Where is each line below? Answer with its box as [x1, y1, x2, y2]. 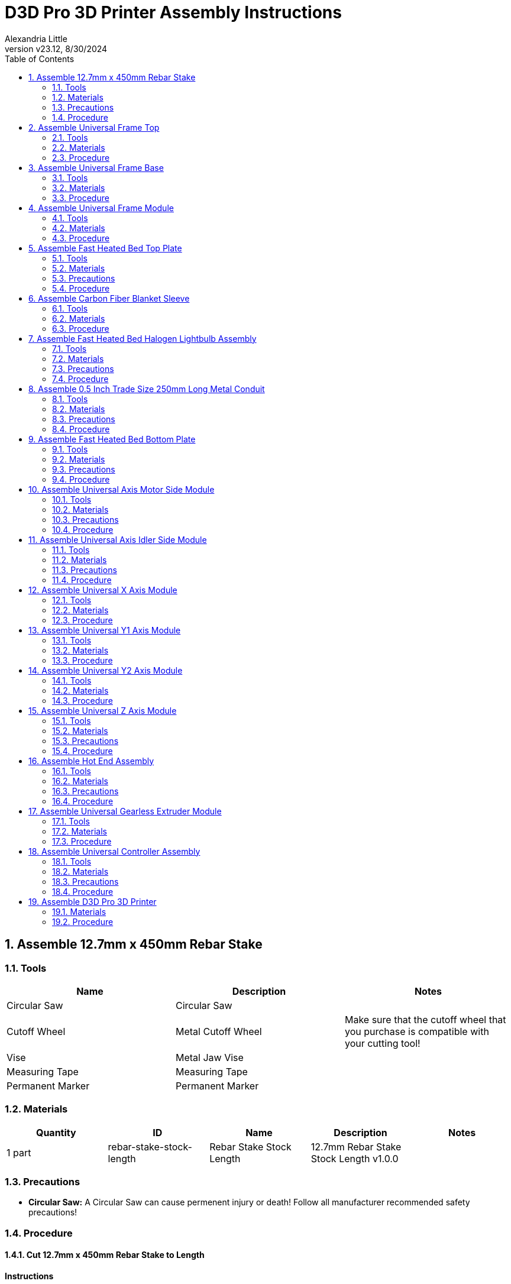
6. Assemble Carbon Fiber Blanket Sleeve [28, 293, 190, 303]
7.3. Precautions [52, 363, 114, 374]
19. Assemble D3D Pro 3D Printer [28, 896, 157, 907]
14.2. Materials [52, 685, 109, 696]
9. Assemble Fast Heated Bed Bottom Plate [28, 434, 196, 444]
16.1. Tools [52, 765, 91, 776]
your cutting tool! [344, 1037, 421, 1049]
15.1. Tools [52, 715, 91, 726]
